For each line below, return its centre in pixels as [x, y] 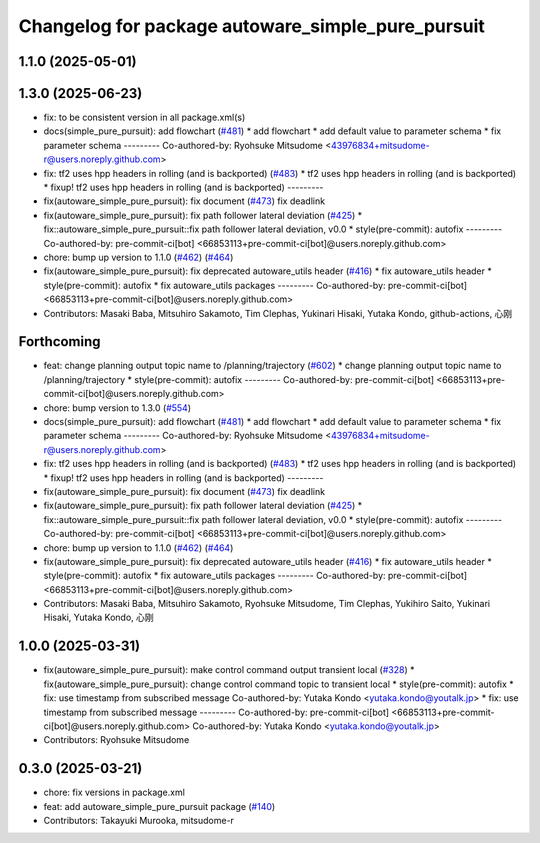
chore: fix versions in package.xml [114, 792]
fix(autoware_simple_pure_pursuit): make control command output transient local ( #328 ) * [229, 670]
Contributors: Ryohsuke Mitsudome [116, 740]
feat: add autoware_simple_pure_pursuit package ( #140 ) [159, 806]
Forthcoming [59, 341]
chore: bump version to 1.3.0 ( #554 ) [117, 407]
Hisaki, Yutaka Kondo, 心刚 [98, 617]
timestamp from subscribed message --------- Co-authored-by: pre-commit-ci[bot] [216, 712]
